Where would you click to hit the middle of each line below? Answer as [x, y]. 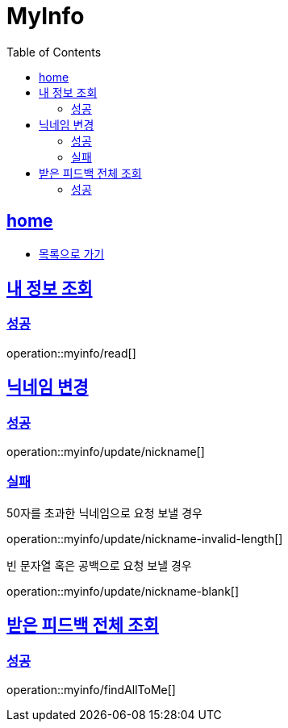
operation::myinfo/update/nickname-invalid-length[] [145, 538]
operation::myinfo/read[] [71, 353]
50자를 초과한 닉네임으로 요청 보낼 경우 [104, 513]
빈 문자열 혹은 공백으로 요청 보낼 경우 [99, 565]
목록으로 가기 [72, 253]
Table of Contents [54, 52]
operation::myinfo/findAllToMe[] [91, 690]
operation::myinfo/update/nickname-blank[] [123, 591]
